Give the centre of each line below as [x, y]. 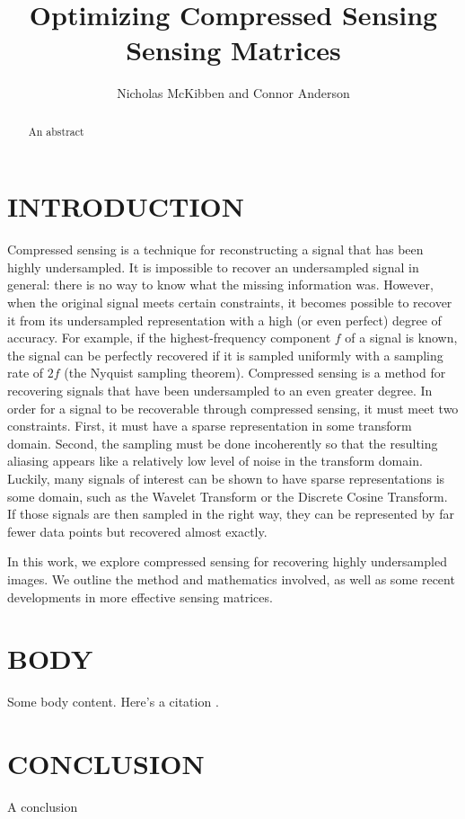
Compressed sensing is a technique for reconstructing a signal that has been [215, 249]
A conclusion [43, 807]
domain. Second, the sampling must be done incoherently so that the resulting [223, 443]
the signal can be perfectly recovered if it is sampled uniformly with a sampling [225, 355]
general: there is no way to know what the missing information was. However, [220, 285]
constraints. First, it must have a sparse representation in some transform [210, 426]
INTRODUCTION [126, 206]
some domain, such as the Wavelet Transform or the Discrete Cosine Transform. [228, 496]
